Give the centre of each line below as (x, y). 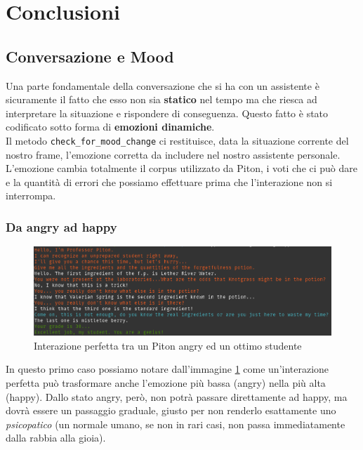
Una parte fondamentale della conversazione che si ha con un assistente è (163, 85)
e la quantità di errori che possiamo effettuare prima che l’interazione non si (169, 181)
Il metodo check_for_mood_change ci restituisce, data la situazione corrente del (177, 140)
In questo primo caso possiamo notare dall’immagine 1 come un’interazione (167, 369)
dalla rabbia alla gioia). (56, 438)
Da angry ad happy (61, 226)
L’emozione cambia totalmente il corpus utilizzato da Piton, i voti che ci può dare (182, 168)
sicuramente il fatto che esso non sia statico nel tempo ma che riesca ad (161, 99)
